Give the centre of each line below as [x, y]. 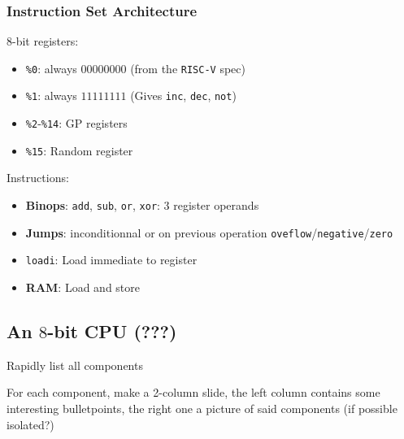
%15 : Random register [79, 150]
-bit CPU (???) [112, 330]
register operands [216, 205]
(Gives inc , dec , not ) [183, 96]
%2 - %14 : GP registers [76, 123]
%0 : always [51, 68]
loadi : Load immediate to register [111, 260]
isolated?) [30, 424]
